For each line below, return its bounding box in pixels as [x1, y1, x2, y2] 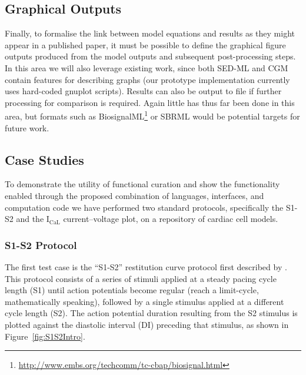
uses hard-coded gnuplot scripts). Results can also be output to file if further [5, 85, 282, 97]
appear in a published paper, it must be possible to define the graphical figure [5, 38, 286, 51]
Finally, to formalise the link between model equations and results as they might [5, 27, 295, 39]
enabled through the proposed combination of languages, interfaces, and [5, 190, 264, 201]
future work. [5, 121, 49, 134]
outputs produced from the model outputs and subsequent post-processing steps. [5, 50, 296, 62]
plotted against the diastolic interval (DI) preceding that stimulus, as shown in [5, 318, 289, 330]
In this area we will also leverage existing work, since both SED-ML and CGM [5, 61, 288, 74]
